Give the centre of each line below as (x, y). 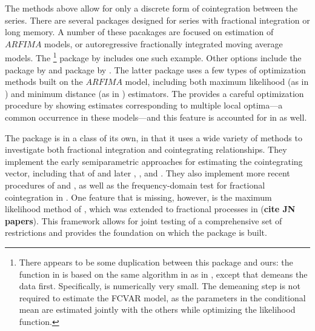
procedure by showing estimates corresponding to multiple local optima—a (144, 105)
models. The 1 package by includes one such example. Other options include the (153, 57)
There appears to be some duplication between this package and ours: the (156, 262)
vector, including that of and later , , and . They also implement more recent (148, 173)
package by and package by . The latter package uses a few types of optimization (155, 69)
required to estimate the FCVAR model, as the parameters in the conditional (162, 297)
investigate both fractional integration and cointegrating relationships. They (146, 149)
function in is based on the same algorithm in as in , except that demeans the (163, 274)
